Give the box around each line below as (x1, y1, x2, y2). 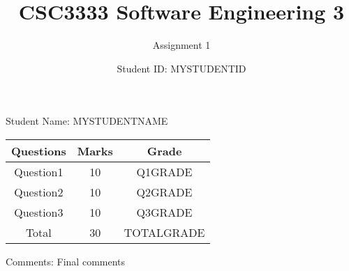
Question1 (14, 163, 64, 180)
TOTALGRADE (124, 224, 205, 240)
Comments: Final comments (6, 254, 126, 268)
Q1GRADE (136, 163, 193, 180)
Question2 (14, 183, 64, 200)
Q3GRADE (136, 203, 193, 220)
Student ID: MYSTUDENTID (117, 61, 246, 75)
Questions (11, 142, 66, 159)
